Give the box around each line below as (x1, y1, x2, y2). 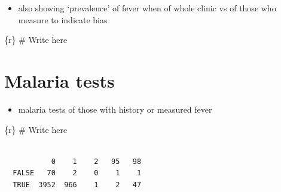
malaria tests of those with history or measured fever (18, 103, 212, 115)
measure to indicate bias (18, 13, 108, 26)
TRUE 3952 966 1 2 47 (13, 180, 142, 189)
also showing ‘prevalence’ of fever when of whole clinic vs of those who (18, 2, 276, 14)
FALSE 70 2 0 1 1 (13, 169, 142, 178)
